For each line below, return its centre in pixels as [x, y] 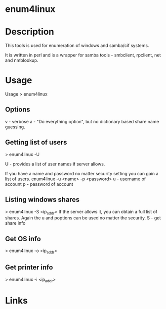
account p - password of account [39, 184]
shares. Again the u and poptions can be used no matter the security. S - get [83, 218]
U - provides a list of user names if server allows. [55, 164]
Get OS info [23, 239]
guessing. [15, 127]
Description [30, 32]
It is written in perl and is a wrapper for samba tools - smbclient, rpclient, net [83, 55]
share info [15, 223]
